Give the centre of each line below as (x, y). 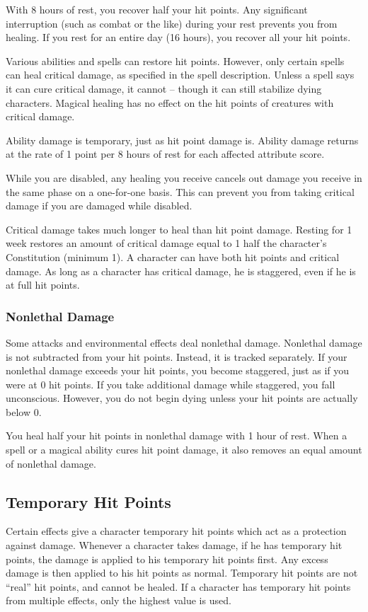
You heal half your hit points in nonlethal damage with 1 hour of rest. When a (177, 435)
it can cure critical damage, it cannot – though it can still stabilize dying (164, 88)
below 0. (24, 411)
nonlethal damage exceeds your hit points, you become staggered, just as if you (178, 370)
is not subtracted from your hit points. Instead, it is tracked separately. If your (177, 356)
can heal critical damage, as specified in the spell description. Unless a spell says (180, 75)
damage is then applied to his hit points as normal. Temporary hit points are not (182, 573)
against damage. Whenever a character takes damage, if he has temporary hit (174, 545)
